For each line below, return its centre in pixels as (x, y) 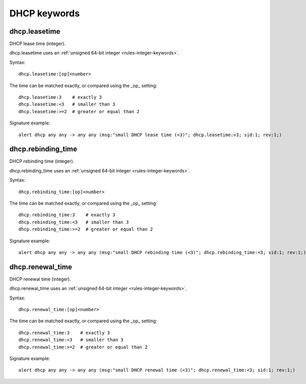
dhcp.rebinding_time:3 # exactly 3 (67, 215)
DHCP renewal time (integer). (40, 279)
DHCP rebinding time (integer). (42, 161)
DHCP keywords (45, 13)
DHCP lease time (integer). (37, 44)
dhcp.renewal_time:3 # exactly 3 (64, 332)
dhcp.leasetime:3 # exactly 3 (60, 97)
